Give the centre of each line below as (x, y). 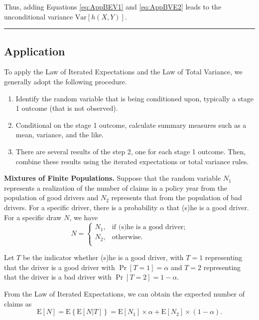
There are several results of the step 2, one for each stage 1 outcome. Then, (131, 151)
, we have (84, 217)
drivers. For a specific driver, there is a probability (81, 207)
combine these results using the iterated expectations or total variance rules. (132, 161)
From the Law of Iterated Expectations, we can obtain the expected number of (124, 293)
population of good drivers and (51, 197)
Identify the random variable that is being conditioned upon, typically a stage (134, 98)
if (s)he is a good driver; (149, 227)
